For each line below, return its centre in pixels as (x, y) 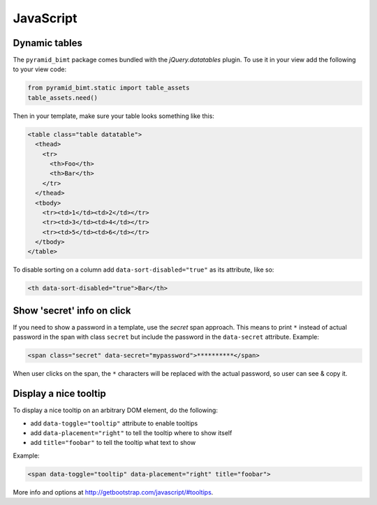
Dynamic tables (48, 43)
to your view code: (39, 69)
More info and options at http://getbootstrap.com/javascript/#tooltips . (113, 492)
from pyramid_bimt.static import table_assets (109, 88)
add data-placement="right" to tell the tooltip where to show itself (131, 433)
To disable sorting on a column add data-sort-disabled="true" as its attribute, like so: (143, 270)
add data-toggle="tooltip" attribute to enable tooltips (114, 423)
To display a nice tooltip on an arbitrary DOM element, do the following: (115, 410)
